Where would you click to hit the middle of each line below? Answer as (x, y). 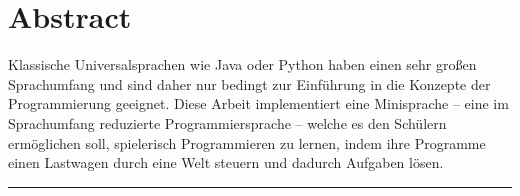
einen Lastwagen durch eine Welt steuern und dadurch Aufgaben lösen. (226, 162)
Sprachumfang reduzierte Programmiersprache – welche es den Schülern (227, 122)
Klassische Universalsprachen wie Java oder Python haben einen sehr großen (242, 64)
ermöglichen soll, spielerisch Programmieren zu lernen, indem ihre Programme (247, 142)
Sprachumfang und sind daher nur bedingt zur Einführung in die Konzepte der (249, 83)
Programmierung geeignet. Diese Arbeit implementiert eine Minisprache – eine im (258, 103)
